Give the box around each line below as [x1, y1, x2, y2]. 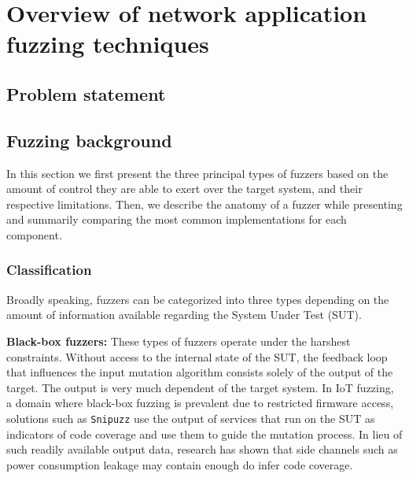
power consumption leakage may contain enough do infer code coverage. [6, 456, 353, 472]
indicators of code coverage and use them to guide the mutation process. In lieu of [6, 425, 403, 442]
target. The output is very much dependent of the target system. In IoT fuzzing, [6, 379, 394, 395]
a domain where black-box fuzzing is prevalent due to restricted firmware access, [6, 395, 394, 411]
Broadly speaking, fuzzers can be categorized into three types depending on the [6, 291, 389, 307]
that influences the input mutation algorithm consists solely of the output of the [6, 364, 393, 380]
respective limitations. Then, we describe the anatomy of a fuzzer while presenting [6, 195, 403, 212]
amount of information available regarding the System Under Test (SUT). [6, 306, 362, 323]
